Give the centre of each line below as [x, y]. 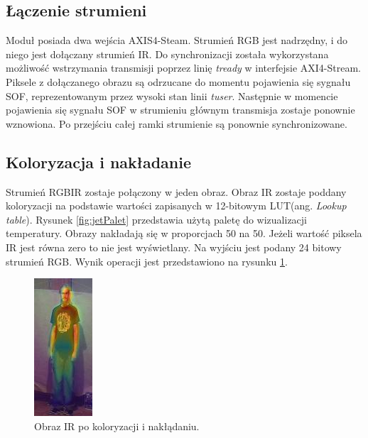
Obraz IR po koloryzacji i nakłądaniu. [117, 426]
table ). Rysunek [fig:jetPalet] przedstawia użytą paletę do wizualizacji [156, 219]
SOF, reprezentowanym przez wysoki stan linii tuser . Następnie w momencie [172, 95]
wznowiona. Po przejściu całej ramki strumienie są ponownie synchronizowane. [177, 123]
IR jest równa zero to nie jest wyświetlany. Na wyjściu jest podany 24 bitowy [174, 247]
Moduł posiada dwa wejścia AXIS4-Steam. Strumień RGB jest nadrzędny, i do [177, 40]
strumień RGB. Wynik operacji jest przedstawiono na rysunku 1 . [147, 261]
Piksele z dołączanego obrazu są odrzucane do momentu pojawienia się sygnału [178, 81]
